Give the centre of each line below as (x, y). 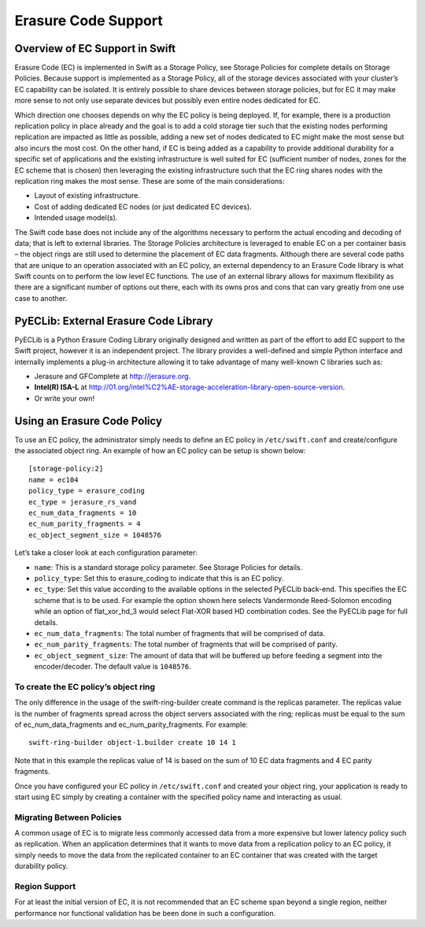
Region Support (45, 887)
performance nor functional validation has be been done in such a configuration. (145, 913)
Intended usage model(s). (76, 218)
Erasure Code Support (89, 20)
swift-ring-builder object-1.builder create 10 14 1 (132, 743)
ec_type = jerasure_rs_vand (83, 502)
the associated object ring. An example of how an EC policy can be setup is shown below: (160, 451)
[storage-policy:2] (66, 469)
